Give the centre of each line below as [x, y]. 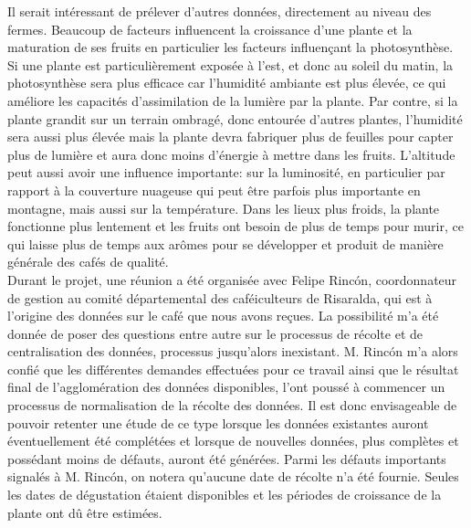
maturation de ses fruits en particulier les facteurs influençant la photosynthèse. [230, 47]
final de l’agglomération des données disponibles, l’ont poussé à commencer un [226, 387]
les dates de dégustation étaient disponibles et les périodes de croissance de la [225, 495]
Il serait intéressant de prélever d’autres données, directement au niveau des [220, 11]
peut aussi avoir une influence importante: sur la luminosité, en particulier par [226, 172]
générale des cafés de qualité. [88, 262]
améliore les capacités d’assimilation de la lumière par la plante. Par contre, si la [233, 100]
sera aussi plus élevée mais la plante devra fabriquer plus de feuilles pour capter [230, 137]
